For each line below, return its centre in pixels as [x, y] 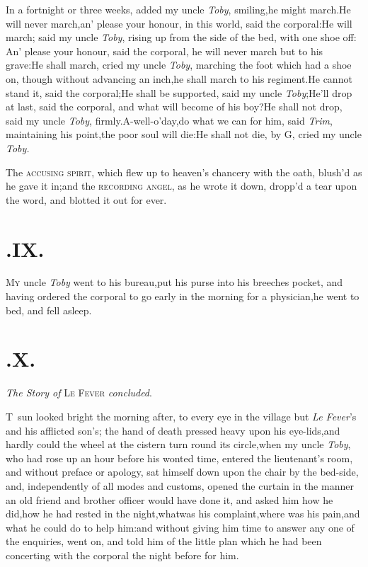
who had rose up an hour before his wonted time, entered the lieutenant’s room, [179, 458]
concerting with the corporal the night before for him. [122, 555]
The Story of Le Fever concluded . [79, 393]
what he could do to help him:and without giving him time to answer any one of [180, 527]
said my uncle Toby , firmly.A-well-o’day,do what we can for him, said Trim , [169, 120]
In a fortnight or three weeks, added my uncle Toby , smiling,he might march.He [178, 9]
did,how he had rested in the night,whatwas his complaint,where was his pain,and [183, 514]
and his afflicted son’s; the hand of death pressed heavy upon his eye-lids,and [173, 430]
